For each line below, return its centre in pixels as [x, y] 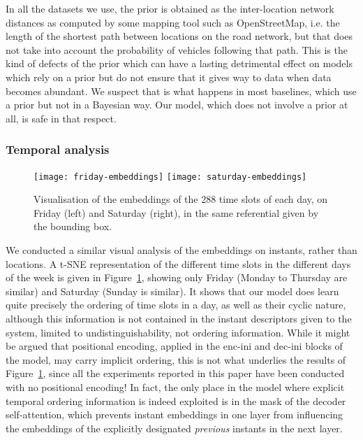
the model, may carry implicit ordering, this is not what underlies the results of [176, 359]
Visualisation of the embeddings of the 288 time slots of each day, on [181, 199]
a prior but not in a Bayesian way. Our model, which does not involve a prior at [177, 105]
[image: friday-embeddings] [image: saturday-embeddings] [170, 177]
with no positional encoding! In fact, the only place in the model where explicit [175, 386]
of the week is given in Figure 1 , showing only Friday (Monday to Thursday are [177, 277]
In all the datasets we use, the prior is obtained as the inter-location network [170, 8]
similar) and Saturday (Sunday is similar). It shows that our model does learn [172, 291]
